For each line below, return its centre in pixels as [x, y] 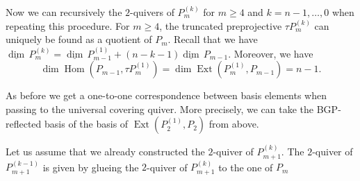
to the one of [246, 167]
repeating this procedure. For [68, 25]
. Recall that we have [213, 39]
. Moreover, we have [271, 53]
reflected [24, 124]
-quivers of [152, 12]
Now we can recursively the [64, 12]
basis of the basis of [87, 124]
